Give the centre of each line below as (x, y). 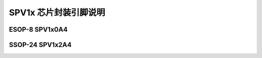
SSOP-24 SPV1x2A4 (40, 45)
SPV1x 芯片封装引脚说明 (57, 12)
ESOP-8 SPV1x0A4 (38, 29)
